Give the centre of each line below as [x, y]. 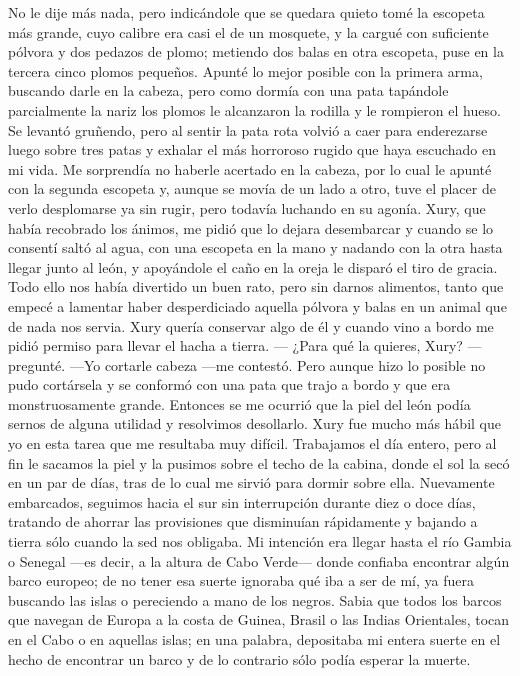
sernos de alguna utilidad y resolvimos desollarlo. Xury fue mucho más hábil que [254, 423]
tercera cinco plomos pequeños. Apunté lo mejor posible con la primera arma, [245, 70]
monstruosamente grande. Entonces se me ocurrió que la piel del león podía [239, 403]
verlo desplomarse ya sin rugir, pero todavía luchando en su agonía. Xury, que [247, 207]
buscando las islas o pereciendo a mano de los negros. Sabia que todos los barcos [255, 599]
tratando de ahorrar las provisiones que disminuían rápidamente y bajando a [243, 521]
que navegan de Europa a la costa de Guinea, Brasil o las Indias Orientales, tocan [259, 619]
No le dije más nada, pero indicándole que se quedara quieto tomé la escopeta [246, 12]
